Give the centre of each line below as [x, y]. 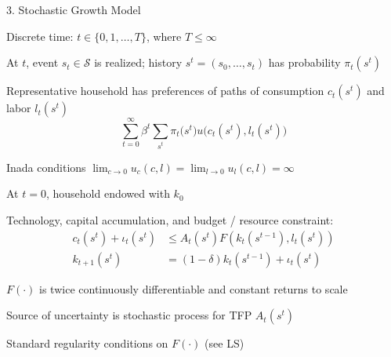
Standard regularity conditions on [87, 343]
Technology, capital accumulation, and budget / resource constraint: [170, 220]
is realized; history [138, 62]
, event [42, 62]
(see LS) [224, 343]
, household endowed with [108, 193]
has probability [304, 62]
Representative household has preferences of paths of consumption [165, 91]
